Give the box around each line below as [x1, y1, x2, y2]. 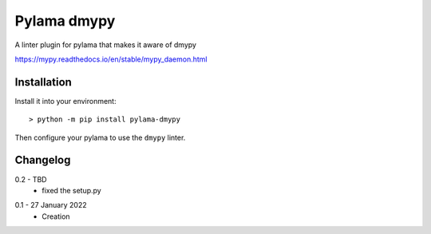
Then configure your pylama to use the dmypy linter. [14, 133, 186, 142]
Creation [42, 212, 71, 221]
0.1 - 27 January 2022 [14, 200, 87, 210]
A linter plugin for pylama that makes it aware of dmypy [14, 40, 197, 50]
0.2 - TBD [14, 174, 47, 184]
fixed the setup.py [42, 185, 101, 195]
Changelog [14, 153, 71, 167]
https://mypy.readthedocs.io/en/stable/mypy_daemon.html [14, 54, 208, 64]
